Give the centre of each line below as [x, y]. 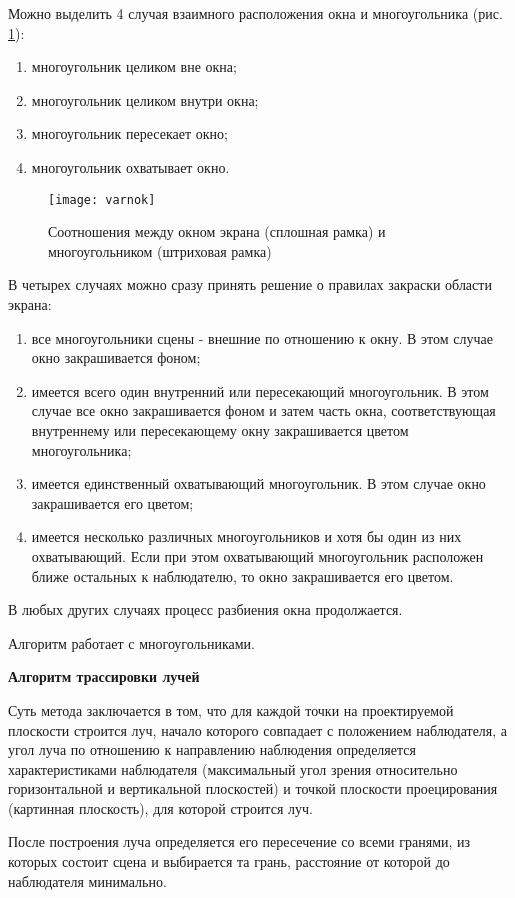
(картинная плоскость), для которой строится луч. [160, 807]
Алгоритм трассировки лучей [104, 676]
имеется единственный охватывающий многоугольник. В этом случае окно [258, 483]
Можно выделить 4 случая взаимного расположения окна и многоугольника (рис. [255, 13]
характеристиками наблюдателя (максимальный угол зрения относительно [233, 768]
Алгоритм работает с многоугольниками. [131, 642]
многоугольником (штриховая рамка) [160, 250]
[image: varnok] [102, 199]
